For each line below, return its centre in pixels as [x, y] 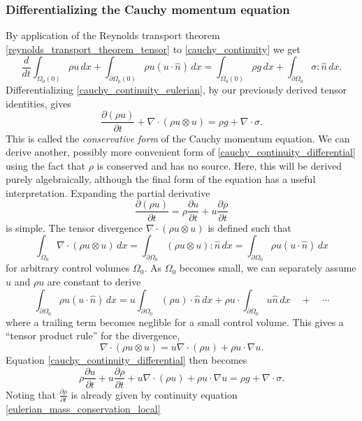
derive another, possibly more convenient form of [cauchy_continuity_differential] [181, 152]
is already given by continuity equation [154, 394]
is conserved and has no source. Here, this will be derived [219, 165]
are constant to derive [94, 281]
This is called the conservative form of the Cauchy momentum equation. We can [178, 138]
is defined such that [249, 227]
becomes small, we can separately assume [268, 268]
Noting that [31, 394]
